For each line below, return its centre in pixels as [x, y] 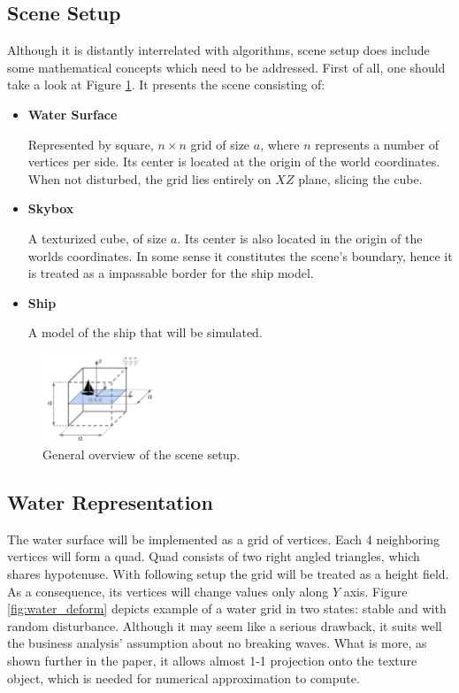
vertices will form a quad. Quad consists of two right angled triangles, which [214, 556]
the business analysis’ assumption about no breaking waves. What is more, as [217, 643]
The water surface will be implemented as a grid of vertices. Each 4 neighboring [224, 539]
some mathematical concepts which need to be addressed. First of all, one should [226, 67]
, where [280, 144]
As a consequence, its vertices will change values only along [168, 591]
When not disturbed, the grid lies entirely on [149, 178]
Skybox [51, 208]
